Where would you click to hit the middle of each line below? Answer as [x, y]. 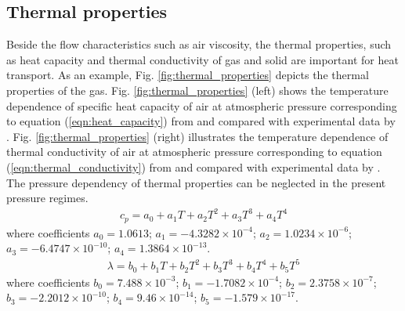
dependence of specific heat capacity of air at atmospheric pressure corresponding [202, 105]
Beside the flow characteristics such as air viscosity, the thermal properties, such [199, 44]
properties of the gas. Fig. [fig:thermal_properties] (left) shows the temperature [197, 90]
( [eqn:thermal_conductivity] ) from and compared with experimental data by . [193, 166]
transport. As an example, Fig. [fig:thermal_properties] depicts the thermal [188, 75]
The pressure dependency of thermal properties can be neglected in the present [196, 182]
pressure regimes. [47, 198]
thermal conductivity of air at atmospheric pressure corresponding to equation [194, 152]
